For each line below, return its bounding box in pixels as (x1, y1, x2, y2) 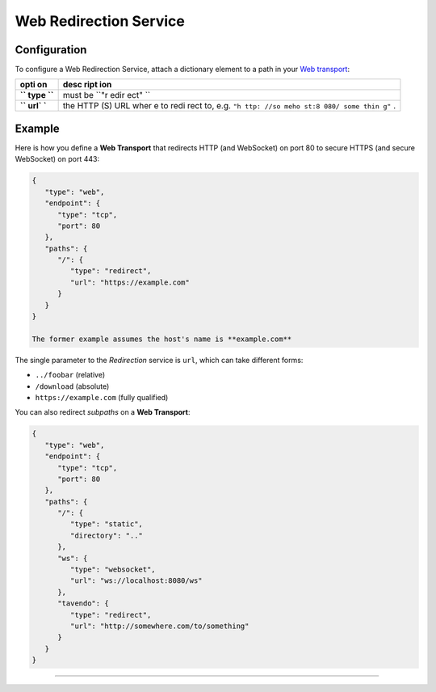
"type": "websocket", (69, 565, 157, 574)
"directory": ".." (69, 530, 143, 540)
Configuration (15, 43, 87, 57)
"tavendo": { (57, 599, 109, 608)
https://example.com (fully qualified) (35, 392, 169, 402)
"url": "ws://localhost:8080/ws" (69, 576, 203, 585)
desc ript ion (62, 79, 112, 91)
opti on (19, 79, 48, 91)
